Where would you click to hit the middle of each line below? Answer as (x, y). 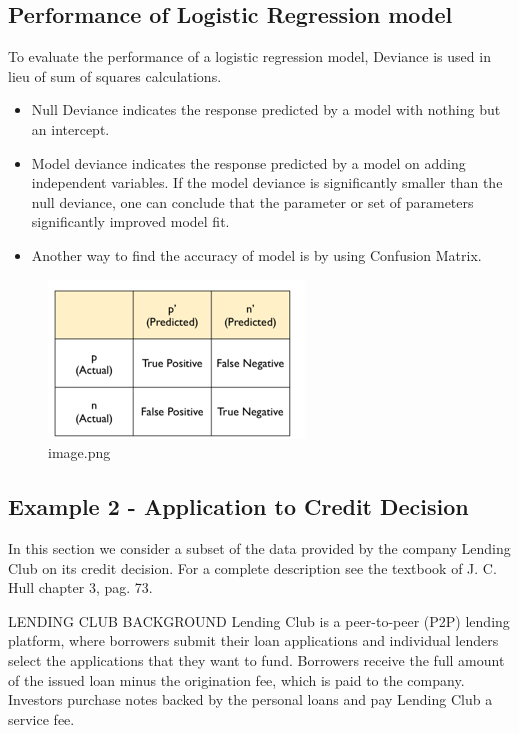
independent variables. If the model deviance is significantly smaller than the (267, 182)
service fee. (41, 718)
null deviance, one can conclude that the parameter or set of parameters (252, 201)
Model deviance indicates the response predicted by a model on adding (248, 162)
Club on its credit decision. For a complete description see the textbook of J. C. (252, 567)
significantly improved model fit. (130, 221)
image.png (79, 452)
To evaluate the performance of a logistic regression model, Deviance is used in (249, 56)
